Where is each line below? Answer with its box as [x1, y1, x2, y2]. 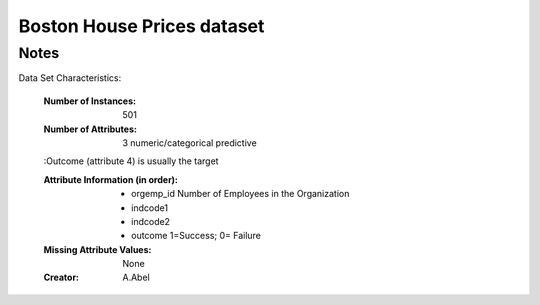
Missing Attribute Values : [43, 243, 152, 255]
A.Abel [122, 271, 150, 284]
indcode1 [131, 201, 169, 214]
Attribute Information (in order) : [43, 173, 179, 185]
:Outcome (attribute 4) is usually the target [43, 155, 219, 167]
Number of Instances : [43, 95, 137, 107]
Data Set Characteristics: [18, 72, 122, 84]
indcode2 [131, 215, 170, 227]
